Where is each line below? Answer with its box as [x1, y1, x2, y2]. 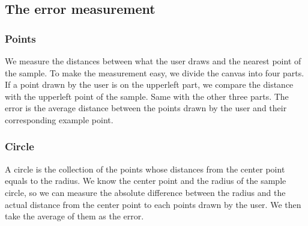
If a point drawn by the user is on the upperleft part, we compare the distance [5, 78, 294, 91]
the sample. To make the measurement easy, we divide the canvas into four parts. [5, 66, 304, 79]
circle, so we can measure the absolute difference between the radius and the [5, 186, 286, 198]
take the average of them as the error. [5, 210, 144, 222]
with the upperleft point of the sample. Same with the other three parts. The [5, 90, 289, 102]
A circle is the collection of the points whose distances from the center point [5, 162, 285, 175]
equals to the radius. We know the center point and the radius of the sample [5, 174, 286, 187]
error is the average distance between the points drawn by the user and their [5, 102, 287, 114]
